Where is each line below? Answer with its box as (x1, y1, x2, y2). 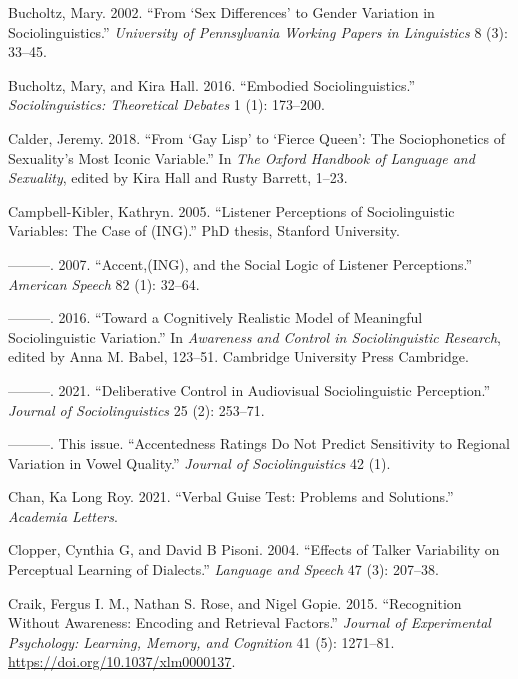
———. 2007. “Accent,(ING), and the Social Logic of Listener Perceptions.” (8, 253, 473, 274)
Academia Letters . (8, 505, 118, 526)
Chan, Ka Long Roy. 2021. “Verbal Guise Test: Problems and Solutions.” (8, 486, 454, 507)
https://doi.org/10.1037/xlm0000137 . (8, 651, 236, 672)
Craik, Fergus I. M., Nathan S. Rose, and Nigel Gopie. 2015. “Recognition (8, 592, 462, 613)
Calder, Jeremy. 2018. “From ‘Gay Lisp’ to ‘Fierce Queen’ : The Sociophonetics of (8, 127, 506, 148)
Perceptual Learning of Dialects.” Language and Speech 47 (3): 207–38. (8, 559, 439, 580)
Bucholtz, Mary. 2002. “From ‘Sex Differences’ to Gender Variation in (8, 2, 435, 22)
